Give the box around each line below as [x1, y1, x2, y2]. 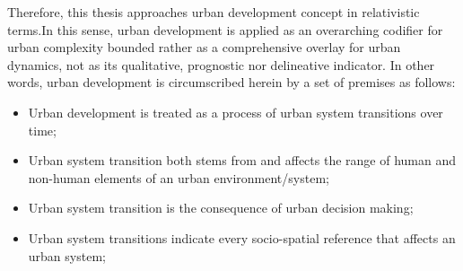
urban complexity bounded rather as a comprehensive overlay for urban [7, 38, 401, 57]
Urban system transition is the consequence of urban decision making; [28, 198, 414, 217]
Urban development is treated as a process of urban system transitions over [28, 102, 443, 121]
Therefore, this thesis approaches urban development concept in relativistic [7, 3, 420, 21]
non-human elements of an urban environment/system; [28, 168, 329, 187]
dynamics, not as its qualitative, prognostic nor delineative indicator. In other [7, 55, 435, 74]
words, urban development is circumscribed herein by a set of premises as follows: [7, 73, 456, 92]
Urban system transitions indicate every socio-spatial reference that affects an [28, 228, 456, 247]
